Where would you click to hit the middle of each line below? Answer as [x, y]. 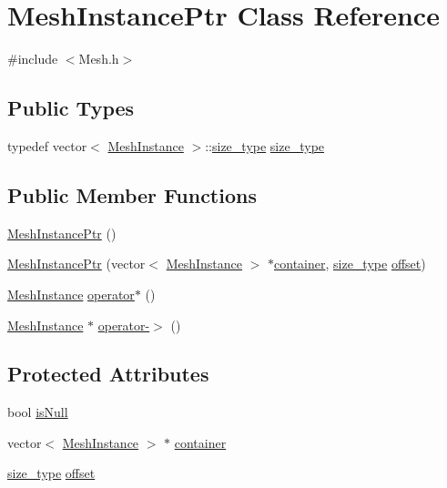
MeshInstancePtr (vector [76, 264]
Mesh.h [99, 59]
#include [33, 59]
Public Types [71, 108]
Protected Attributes [108, 374]
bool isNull [38, 412]
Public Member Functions [132, 194]
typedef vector [47, 145]
